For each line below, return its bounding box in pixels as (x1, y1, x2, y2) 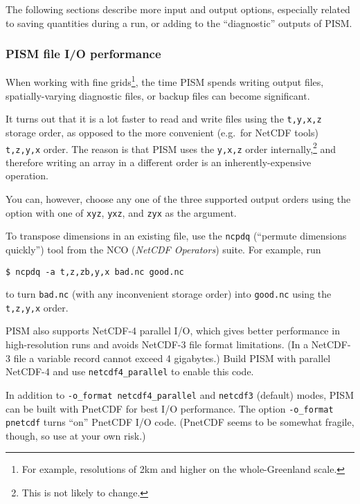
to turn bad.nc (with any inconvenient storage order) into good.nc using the (6, 287, 332, 301)
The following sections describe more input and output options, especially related (6, 2, 350, 16)
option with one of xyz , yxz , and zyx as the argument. (6, 205, 237, 219)
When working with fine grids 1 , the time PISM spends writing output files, (6, 73, 324, 89)
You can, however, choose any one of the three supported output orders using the (6, 192, 351, 206)
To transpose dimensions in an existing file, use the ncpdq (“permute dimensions (6, 228, 347, 243)
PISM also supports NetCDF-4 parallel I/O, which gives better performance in (6, 323, 340, 338)
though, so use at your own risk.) (6, 428, 146, 442)
